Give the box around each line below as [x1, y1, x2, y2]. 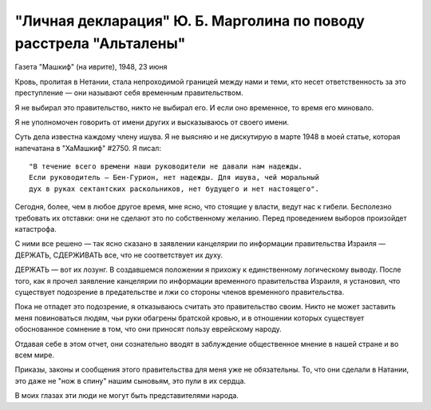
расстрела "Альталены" [14, 34, 186, 52]
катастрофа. [14, 225, 57, 234]
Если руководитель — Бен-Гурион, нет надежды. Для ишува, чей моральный [29, 173, 319, 182]
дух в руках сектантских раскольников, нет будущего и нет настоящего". [29, 184, 319, 193]
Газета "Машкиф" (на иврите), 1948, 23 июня [14, 62, 168, 72]
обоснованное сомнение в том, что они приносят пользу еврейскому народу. [14, 324, 283, 334]
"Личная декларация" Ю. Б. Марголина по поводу [14, 12, 365, 30]
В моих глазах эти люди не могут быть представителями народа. [14, 391, 239, 400]
